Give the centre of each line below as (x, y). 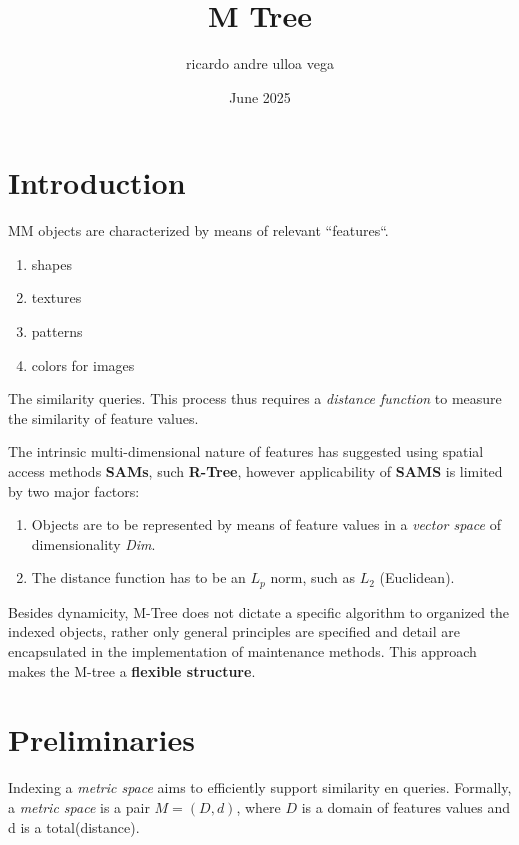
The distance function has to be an (138, 577)
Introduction (97, 182)
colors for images (83, 364)
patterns (57, 331)
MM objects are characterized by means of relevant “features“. (198, 230)
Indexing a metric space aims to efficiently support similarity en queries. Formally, (260, 787)
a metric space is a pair (79, 806)
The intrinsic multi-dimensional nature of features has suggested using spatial (246, 451)
